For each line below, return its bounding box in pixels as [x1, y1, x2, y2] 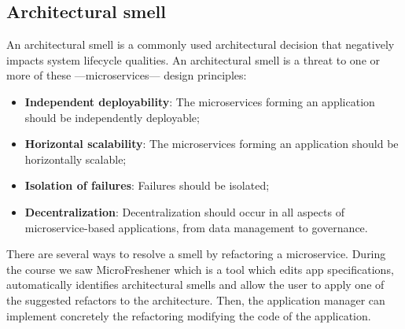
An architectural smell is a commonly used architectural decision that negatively [6, 36, 395, 53]
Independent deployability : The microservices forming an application [24, 93, 375, 109]
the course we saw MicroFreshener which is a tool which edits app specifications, [6, 261, 394, 277]
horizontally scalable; [24, 150, 127, 167]
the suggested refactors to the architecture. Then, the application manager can [6, 291, 385, 308]
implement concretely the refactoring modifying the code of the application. [6, 307, 371, 323]
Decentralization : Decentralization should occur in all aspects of [24, 203, 344, 220]
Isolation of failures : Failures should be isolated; [24, 177, 270, 194]
